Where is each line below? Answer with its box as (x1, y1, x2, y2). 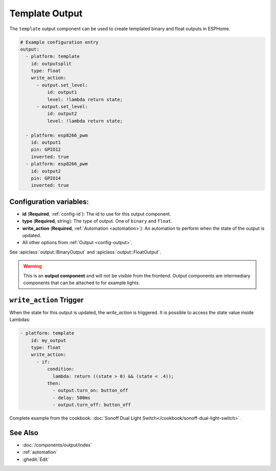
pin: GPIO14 (31, 175, 61, 181)
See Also (9, 428, 38, 437)
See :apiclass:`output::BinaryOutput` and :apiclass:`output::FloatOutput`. (9, 249, 161, 255)
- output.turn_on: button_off (52, 388, 128, 394)
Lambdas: (9, 316, 31, 323)
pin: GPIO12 (31, 146, 61, 153)
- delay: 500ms (52, 395, 90, 400)
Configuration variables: (9, 197, 89, 206)
